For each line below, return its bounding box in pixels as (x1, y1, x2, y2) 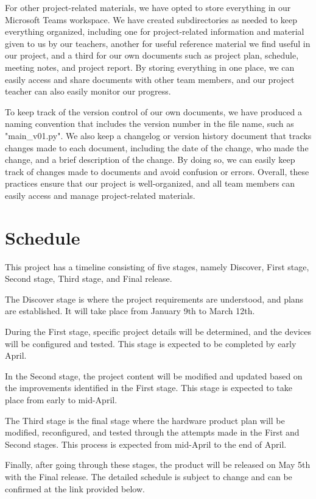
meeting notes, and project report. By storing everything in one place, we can (5, 60, 295, 73)
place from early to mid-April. (5, 393, 118, 406)
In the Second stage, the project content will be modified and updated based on (5, 369, 303, 382)
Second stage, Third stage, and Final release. (5, 272, 172, 285)
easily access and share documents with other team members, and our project (5, 73, 295, 85)
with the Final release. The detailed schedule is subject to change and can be (5, 470, 292, 483)
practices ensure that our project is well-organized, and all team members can (5, 177, 295, 190)
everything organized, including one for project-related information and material (5, 25, 304, 38)
